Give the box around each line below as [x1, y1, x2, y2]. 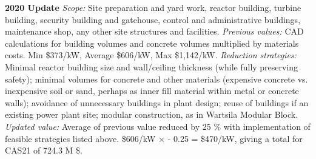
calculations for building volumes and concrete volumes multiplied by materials [5, 36, 299, 49]
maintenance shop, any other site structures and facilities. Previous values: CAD [5, 25, 304, 38]
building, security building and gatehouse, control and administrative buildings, [5, 13, 301, 25]
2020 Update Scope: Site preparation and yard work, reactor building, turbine [5, 1, 301, 13]
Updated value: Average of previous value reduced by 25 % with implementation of [5, 120, 311, 132]
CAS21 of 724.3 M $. [5, 144, 82, 157]
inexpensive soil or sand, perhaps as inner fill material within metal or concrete [5, 84, 299, 97]
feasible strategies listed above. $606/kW [5, 132, 156, 144]
